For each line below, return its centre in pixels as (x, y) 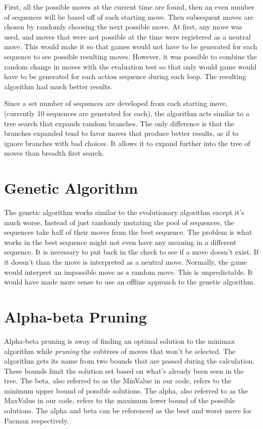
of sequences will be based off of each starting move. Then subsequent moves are (129, 16)
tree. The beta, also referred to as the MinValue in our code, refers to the (118, 381)
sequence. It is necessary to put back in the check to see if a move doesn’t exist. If (131, 252)
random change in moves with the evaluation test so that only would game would (130, 66)
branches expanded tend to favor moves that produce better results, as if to (121, 133)
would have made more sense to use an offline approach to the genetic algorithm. (130, 282)
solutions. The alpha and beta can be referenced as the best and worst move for (128, 410)
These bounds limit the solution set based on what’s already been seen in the (124, 370)
